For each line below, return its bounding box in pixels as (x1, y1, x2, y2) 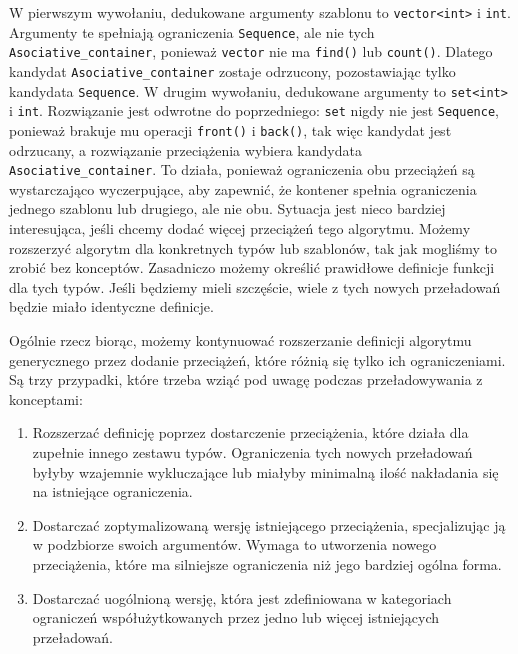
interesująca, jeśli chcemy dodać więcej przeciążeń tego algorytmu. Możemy (9, 218, 471, 239)
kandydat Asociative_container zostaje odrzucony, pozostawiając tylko (9, 60, 456, 81)
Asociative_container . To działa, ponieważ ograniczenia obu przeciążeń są (9, 159, 475, 180)
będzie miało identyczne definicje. (9, 296, 214, 317)
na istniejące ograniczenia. (32, 481, 193, 502)
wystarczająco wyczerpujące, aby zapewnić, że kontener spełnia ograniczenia (9, 178, 477, 199)
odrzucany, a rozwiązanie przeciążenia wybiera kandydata (9, 139, 362, 160)
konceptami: (9, 388, 83, 409)
